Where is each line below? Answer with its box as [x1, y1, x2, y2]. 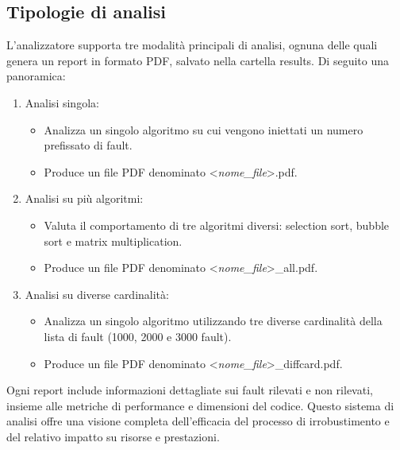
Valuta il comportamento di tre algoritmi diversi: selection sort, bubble [44, 216, 390, 233]
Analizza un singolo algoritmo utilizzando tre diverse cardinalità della [44, 312, 383, 329]
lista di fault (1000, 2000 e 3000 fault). [44, 328, 232, 344]
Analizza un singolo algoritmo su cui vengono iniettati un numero [44, 121, 363, 138]
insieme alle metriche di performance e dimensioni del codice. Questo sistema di [6, 397, 394, 413]
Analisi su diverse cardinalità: [25, 285, 169, 302]
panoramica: [6, 68, 66, 84]
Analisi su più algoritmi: [25, 190, 144, 207]
